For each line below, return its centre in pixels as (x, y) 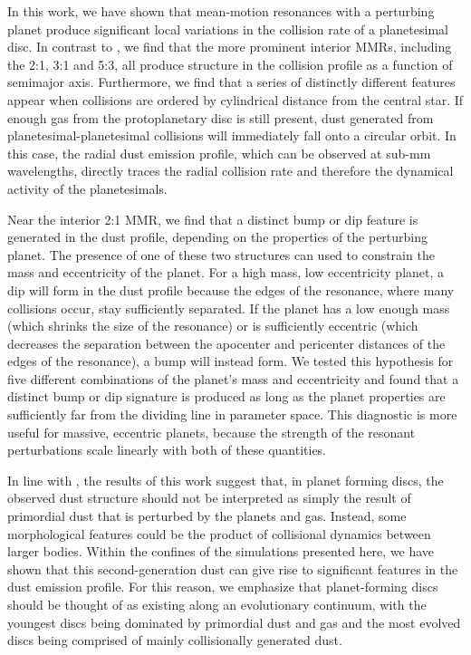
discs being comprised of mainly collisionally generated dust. (175, 640)
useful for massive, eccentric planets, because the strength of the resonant (211, 432)
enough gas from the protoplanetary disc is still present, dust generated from (221, 117)
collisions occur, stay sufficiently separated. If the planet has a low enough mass (229, 308)
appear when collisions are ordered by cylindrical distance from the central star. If (235, 99)
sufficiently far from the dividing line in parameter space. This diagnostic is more (232, 414)
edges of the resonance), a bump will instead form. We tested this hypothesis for (231, 361)
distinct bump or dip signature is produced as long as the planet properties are (226, 396)
